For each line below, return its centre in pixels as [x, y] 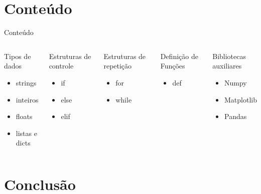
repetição [118, 66]
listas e [26, 133]
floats [24, 116]
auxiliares [227, 66]
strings [26, 82]
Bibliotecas [229, 56]
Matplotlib [241, 99]
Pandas [236, 116]
